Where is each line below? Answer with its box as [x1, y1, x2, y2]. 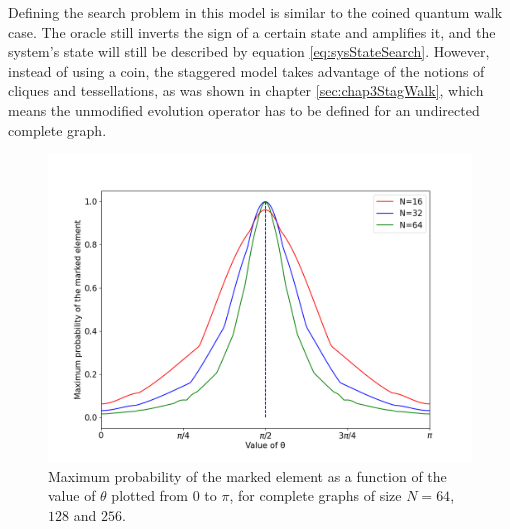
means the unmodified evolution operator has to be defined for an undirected [8, 99, 480, 120]
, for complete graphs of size [229, 485, 402, 506]
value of [48, 485, 96, 506]
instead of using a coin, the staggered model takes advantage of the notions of [8, 60, 485, 81]
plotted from [111, 485, 189, 506]
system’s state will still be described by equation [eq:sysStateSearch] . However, [8, 41, 490, 62]
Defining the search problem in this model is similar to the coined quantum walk [8, 2, 503, 22]
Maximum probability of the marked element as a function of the [48, 465, 447, 486]
